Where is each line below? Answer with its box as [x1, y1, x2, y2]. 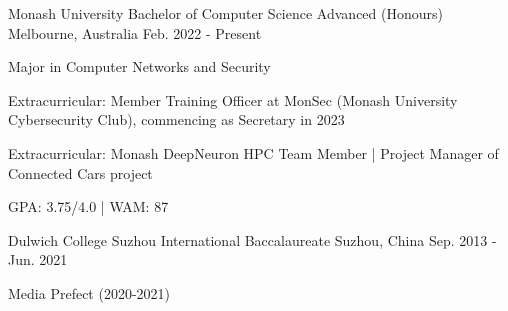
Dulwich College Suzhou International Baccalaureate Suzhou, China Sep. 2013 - [8, 229, 497, 250]
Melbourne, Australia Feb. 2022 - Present [8, 22, 262, 43]
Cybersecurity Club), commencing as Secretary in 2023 [8, 109, 345, 130]
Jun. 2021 [8, 249, 68, 270]
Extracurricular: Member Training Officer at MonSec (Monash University [8, 89, 458, 110]
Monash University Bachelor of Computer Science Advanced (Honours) [8, 3, 443, 23]
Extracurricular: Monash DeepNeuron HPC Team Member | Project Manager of [8, 142, 499, 163]
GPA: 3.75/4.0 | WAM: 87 [8, 196, 169, 217]
